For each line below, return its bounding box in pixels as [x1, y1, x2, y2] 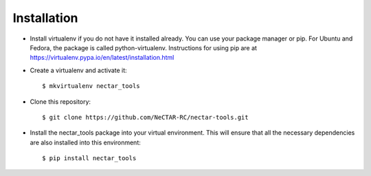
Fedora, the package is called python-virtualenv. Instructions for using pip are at [30, 43, 258, 52]
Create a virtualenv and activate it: [30, 66, 127, 74]
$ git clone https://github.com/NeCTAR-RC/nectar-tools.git [42, 113, 249, 121]
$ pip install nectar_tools [42, 155, 137, 162]
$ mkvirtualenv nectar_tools [42, 82, 140, 90]
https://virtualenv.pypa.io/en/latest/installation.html [30, 54, 175, 62]
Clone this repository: [30, 97, 91, 106]
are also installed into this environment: [30, 138, 141, 146]
